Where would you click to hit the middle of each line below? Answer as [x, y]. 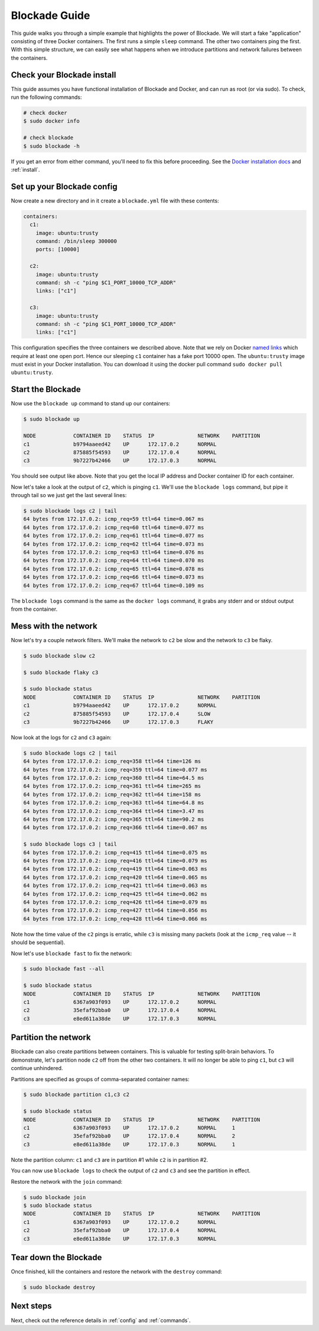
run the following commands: [46, 97]
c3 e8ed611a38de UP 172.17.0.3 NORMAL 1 [129, 1144]
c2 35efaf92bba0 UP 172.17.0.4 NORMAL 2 [129, 1136]
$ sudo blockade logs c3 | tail [70, 844]
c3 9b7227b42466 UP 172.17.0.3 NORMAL [120, 461]
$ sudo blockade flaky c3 [61, 672]
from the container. [34, 609]
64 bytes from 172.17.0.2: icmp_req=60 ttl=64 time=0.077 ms [114, 527]
